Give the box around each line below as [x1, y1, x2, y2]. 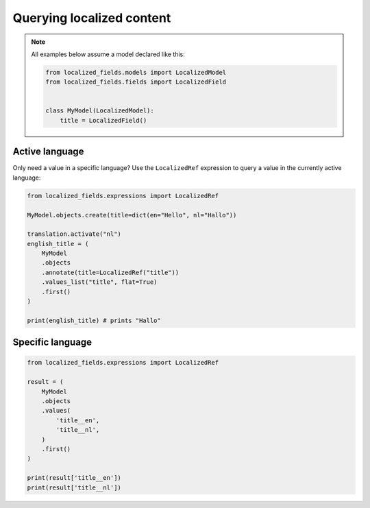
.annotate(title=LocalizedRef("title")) [41, 268, 180, 276]
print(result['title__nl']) [27, 483, 121, 492]
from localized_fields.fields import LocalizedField [45, 78, 227, 86]
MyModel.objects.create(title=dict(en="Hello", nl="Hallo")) [27, 211, 237, 219]
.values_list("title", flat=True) [41, 278, 158, 286]
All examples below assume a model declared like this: [31, 50, 185, 58]
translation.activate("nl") [27, 230, 121, 238]
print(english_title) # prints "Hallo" [27, 316, 161, 324]
